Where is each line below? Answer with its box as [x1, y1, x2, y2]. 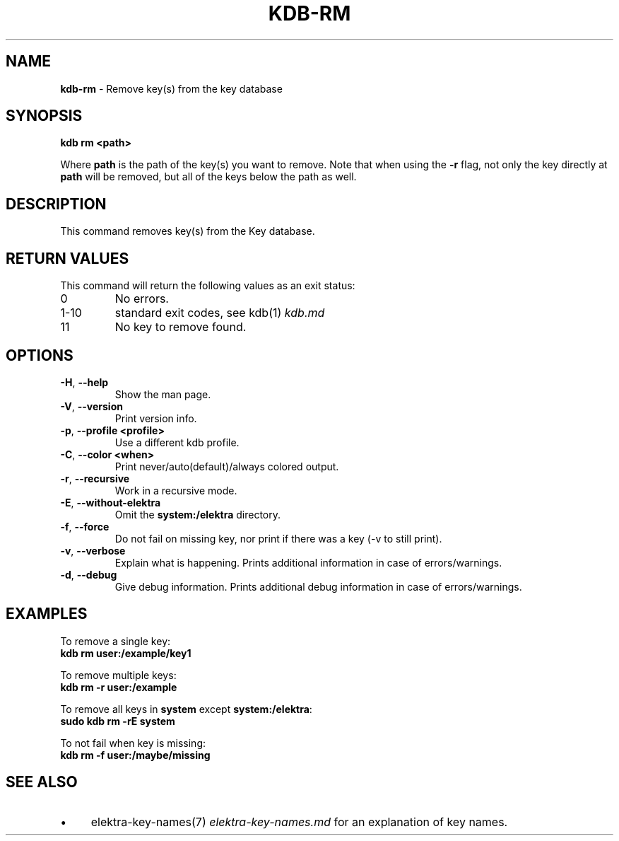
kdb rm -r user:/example [60, 680, 177, 693]
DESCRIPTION [6, 195, 107, 213]
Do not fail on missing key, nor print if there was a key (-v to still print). [114, 532, 442, 545]
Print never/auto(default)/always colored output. [114, 460, 339, 472]
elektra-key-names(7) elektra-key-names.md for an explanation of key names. [90, 814, 508, 829]
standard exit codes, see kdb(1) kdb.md [114, 306, 325, 320]
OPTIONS [6, 346, 73, 364]
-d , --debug [60, 568, 117, 581]
